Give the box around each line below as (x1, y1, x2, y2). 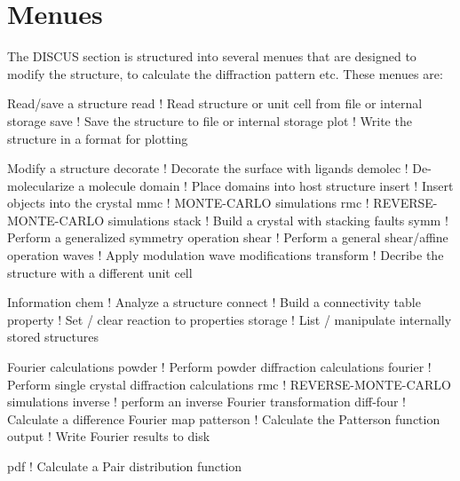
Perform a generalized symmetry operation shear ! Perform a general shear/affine (7, 228, 448, 247)
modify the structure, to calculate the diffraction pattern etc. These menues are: (7, 64, 443, 83)
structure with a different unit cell (7, 263, 193, 281)
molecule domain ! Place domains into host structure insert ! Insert (88, 176, 454, 194)
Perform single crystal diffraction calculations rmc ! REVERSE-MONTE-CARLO (7, 375, 451, 393)
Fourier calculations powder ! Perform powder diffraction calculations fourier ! (7, 358, 432, 376)
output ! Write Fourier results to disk (7, 427, 210, 446)
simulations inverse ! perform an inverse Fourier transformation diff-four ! (7, 392, 406, 411)
